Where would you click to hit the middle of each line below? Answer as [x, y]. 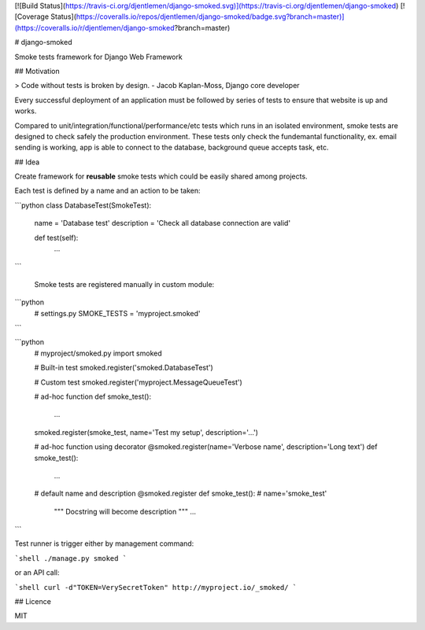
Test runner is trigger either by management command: [104, 543]
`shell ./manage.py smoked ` [71, 558]
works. [26, 111]
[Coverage [32, 17]
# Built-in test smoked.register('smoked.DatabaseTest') [124, 368]
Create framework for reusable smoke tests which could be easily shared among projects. [161, 176]
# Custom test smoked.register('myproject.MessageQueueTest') [139, 382]
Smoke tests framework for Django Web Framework [98, 57]
